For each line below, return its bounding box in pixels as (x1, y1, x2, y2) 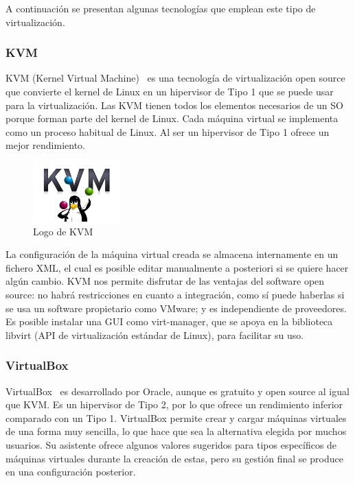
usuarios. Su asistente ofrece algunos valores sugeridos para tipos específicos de (5, 438, 337, 452)
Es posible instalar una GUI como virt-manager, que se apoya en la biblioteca (5, 314, 333, 329)
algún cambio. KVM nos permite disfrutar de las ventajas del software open (5, 274, 325, 288)
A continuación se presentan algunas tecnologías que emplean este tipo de (5, 1, 316, 15)
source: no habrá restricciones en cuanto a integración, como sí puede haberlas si (5, 287, 345, 302)
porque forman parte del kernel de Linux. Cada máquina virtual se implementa (5, 111, 339, 126)
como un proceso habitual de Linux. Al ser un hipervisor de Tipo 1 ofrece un (5, 124, 330, 139)
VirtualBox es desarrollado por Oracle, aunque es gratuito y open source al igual (5, 384, 350, 398)
